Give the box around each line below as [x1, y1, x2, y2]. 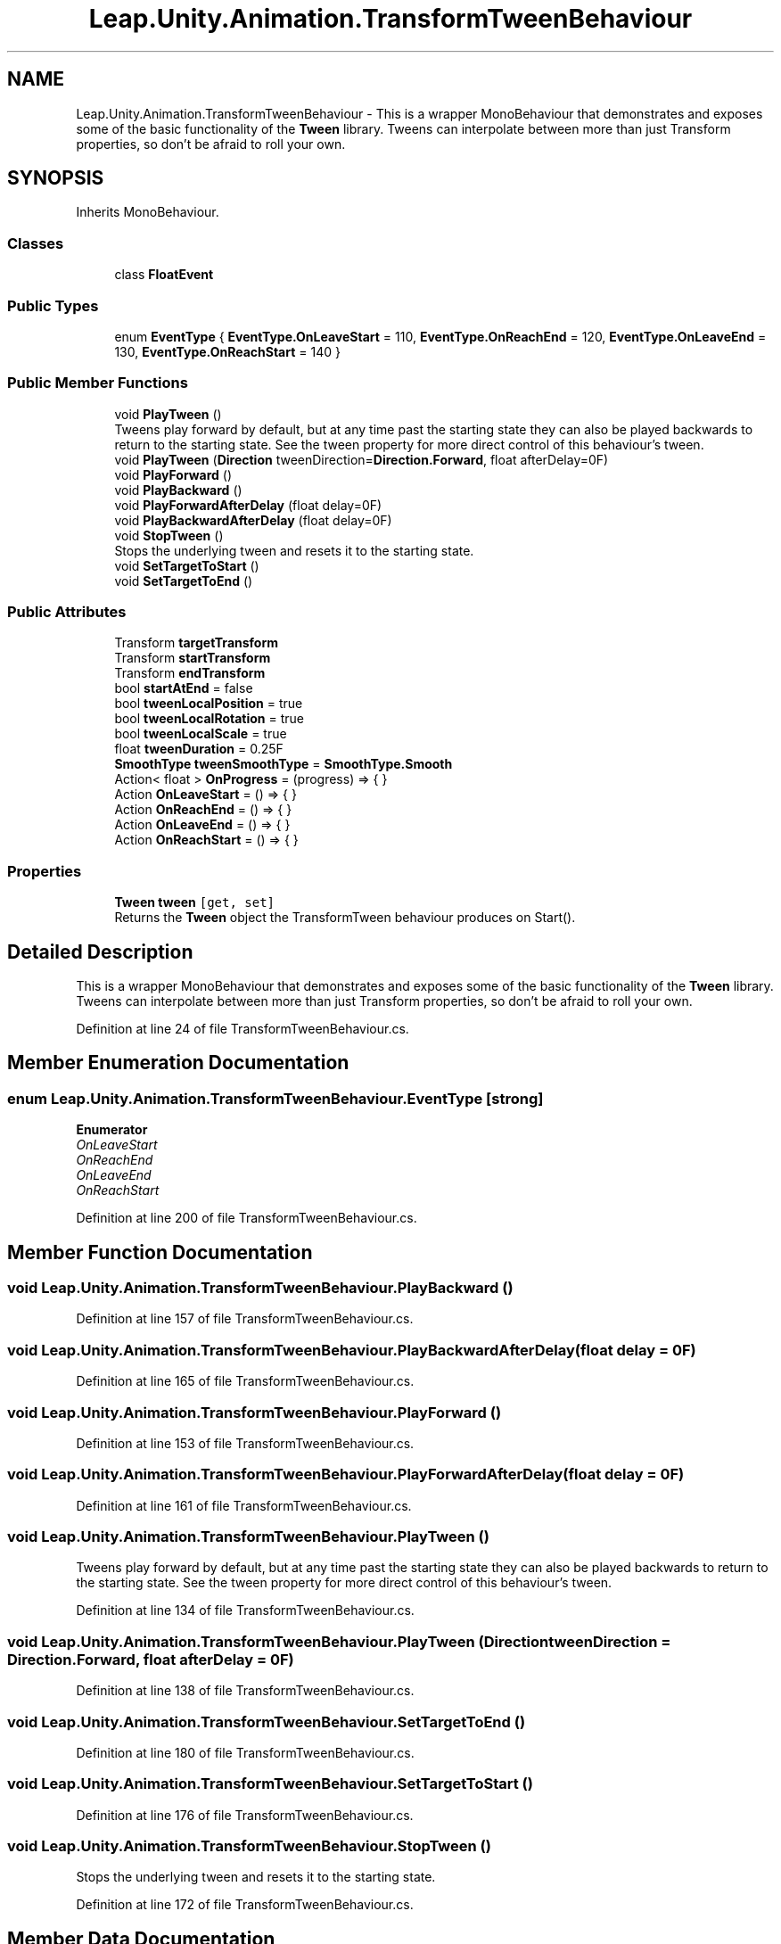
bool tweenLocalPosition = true [114, 696, 303, 712]
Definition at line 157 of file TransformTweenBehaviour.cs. [76, 1311, 414, 1327]
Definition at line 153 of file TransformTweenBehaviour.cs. [76, 1435, 415, 1451]
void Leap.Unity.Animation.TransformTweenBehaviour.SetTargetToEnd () [7, 1712, 526, 1731]
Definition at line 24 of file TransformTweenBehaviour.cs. [76, 1021, 409, 1037]
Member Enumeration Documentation [7, 1051, 349, 1075]
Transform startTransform [114, 650, 271, 666]
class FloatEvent [114, 267, 214, 283]
